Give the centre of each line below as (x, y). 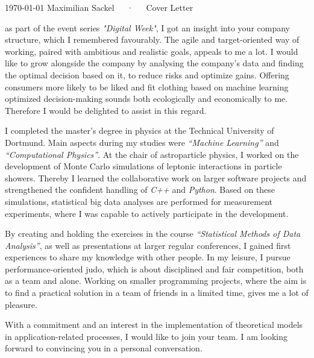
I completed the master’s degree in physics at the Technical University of (140, 130)
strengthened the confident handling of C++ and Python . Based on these (140, 190)
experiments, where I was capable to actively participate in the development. (147, 213)
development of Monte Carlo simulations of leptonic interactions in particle (143, 166)
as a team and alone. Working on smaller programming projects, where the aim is (156, 281)
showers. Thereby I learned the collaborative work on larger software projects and (156, 177)
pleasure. (21, 304)
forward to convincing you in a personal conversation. (104, 348)
